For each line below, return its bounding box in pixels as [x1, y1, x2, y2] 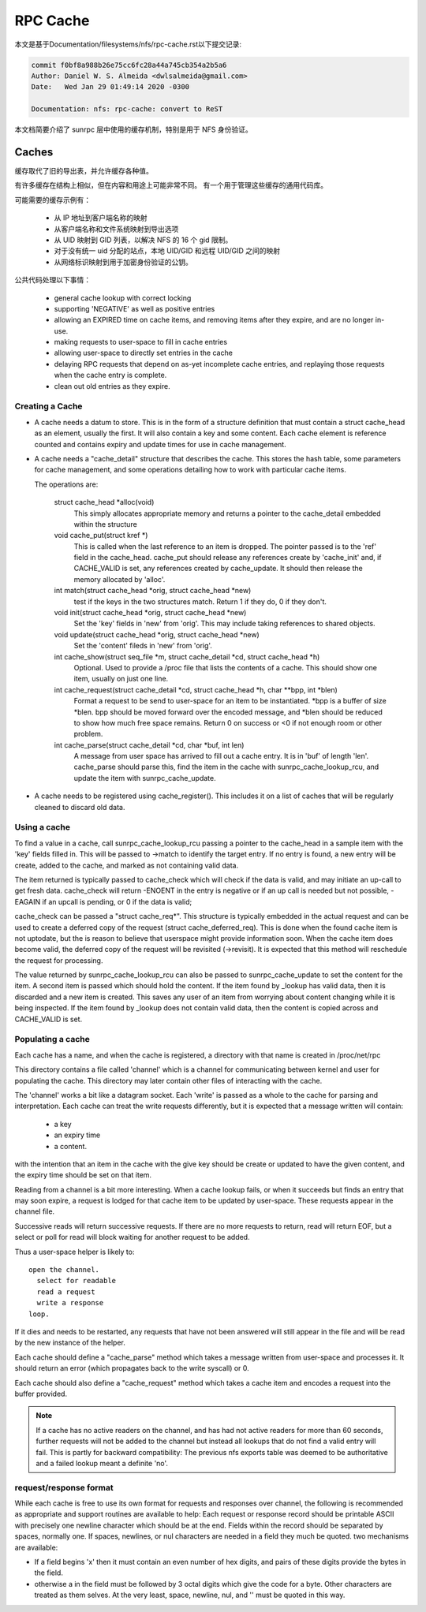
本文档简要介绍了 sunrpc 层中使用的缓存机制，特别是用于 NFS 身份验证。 [14, 125, 252, 134]
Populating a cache [14, 1034, 90, 1045]
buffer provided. [14, 1389, 67, 1398]
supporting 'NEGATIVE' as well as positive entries [54, 304, 215, 313]
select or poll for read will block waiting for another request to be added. [14, 1233, 250, 1242]
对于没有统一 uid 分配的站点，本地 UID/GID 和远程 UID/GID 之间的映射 [54, 246, 281, 256]
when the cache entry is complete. [54, 371, 167, 380]
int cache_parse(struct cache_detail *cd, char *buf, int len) [54, 740, 245, 749]
